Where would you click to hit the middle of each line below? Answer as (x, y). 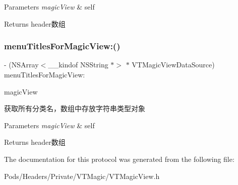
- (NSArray (21, 65)
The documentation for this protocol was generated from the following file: (119, 159)
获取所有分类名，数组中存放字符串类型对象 (75, 108)
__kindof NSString (78, 65)
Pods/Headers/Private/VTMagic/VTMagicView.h (82, 176)
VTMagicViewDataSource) (173, 65)
